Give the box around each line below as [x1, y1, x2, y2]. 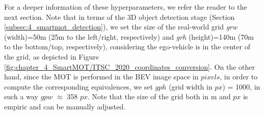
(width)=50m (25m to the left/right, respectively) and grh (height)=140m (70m [4, 31, 254, 42]
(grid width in [169, 81, 213, 92]
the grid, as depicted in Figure [4, 51, 99, 62]
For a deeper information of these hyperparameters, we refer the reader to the [4, 2, 247, 12]
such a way [4, 91, 38, 102]
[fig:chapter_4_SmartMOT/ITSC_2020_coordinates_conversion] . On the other [4, 61, 255, 72]
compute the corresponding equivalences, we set [4, 81, 153, 92]
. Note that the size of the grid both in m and [88, 91, 231, 102]
